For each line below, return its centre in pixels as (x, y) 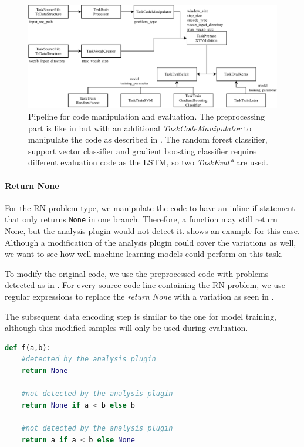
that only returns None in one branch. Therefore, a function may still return (141, 219)
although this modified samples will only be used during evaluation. (126, 328)
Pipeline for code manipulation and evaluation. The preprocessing (147, 116)
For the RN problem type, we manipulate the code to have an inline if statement (150, 207)
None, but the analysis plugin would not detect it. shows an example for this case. (152, 231)
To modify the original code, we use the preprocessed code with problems (137, 273)
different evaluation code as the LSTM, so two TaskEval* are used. (148, 162)
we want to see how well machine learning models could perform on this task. (144, 254)
